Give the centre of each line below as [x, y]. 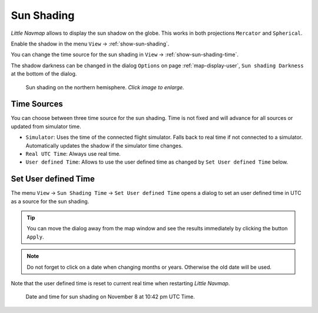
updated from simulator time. [46, 126]
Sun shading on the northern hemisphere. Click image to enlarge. [105, 87]
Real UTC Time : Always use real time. [73, 154]
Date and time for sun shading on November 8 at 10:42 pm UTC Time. [110, 297]
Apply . [35, 237]
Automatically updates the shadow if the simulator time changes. [104, 145]
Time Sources [37, 104]
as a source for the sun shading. [50, 201]
